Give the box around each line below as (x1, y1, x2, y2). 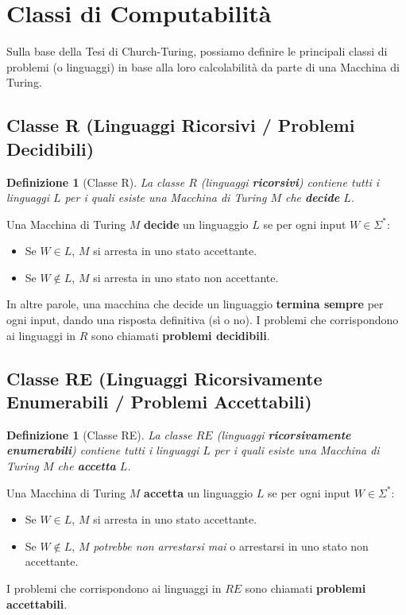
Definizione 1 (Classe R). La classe (6, 173, 185, 190)
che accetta (57, 458, 116, 474)
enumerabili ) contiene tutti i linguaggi (6, 442, 199, 458)
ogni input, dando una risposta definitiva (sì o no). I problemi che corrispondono (6, 311, 399, 328)
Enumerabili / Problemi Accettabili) (6, 389, 312, 414)
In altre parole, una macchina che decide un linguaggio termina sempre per (6, 296, 384, 312)
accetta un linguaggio (144, 484, 253, 501)
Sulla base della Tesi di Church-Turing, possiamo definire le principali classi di (6, 43, 388, 60)
